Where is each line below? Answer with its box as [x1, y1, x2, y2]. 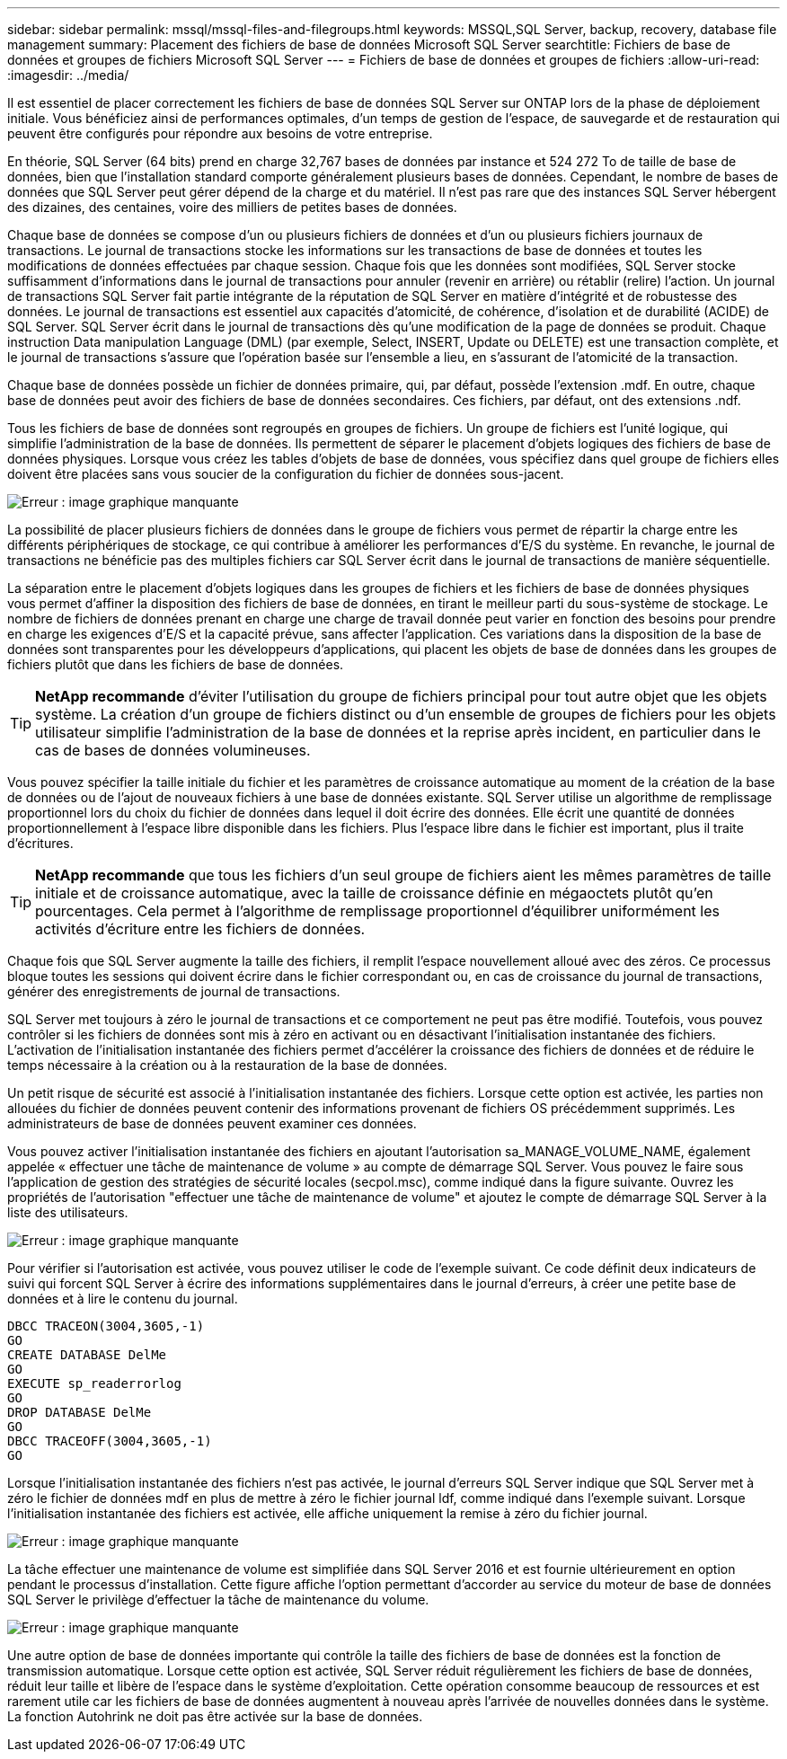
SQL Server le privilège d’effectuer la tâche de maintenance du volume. [7, 1592, 429, 1607]
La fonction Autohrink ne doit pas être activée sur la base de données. [7, 1709, 423, 1724]
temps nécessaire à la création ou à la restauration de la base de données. [7, 1057, 447, 1073]
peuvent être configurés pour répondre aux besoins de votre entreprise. [7, 126, 433, 141]
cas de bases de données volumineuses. [35, 741, 311, 759]
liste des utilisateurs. [7, 1205, 128, 1220]
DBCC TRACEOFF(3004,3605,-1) [7, 1434, 212, 1448]
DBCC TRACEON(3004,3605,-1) [7, 1319, 205, 1333]
